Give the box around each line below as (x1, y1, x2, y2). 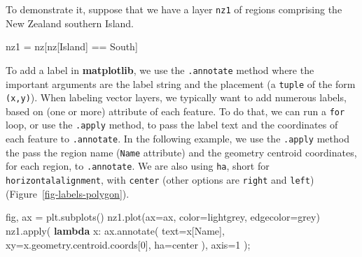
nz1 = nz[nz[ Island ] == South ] (6, 39, 138, 54)
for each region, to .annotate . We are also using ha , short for (6, 159, 270, 173)
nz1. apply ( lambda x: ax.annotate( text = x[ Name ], (6, 223, 225, 237)
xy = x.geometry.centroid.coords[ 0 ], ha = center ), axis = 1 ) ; (6, 237, 251, 251)
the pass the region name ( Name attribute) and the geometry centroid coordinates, (6, 145, 357, 159)
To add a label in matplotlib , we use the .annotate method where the (6, 62, 314, 77)
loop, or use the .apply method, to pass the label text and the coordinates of (6, 117, 338, 132)
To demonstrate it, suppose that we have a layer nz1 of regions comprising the (6, 2, 342, 16)
